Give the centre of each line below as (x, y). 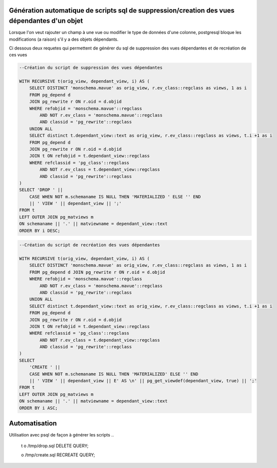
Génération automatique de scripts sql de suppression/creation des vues (122, 10)
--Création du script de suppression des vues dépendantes (91, 68)
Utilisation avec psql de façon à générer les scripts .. (61, 435)
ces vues (18, 55)
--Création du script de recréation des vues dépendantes (90, 245)
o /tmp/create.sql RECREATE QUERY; (58, 455)
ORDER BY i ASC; (39, 408)
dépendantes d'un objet (46, 21)
